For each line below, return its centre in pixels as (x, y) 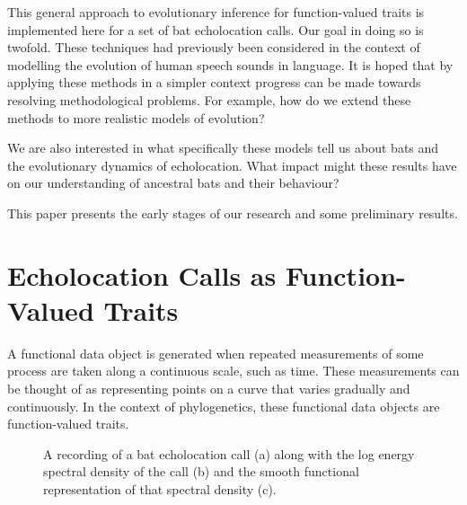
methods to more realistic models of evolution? (136, 117)
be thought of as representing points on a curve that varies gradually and (209, 389)
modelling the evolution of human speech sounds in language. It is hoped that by (230, 64)
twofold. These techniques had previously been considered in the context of (214, 47)
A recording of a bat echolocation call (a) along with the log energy (229, 453)
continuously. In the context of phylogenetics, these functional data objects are (224, 406)
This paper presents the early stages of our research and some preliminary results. (233, 213)
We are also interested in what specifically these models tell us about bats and (223, 148)
